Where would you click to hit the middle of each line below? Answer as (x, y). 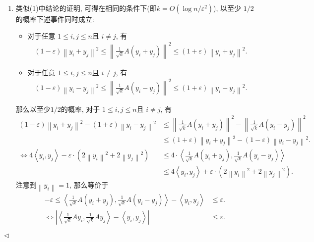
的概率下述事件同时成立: (55, 19)
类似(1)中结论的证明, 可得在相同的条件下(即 (86, 8)
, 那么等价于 (89, 185)
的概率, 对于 (80, 109)
